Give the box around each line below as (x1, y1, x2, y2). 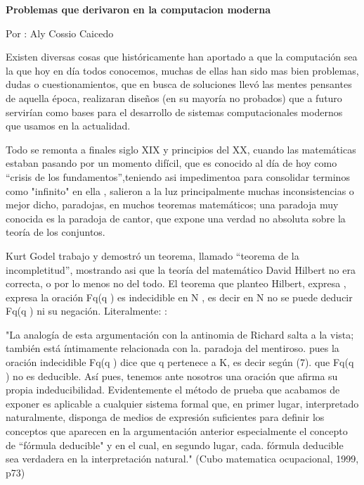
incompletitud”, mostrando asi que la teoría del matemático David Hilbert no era (6, 262, 356, 277)
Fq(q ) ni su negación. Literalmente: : (6, 303, 167, 318)
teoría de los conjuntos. (6, 225, 105, 239)
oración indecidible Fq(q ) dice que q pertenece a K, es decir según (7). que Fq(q (6, 355, 354, 370)
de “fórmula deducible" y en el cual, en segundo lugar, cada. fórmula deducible (6, 437, 344, 452)
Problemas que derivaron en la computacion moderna (6, 2, 271, 16)
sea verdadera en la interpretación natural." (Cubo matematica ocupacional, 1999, (6, 451, 359, 466)
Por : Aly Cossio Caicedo (6, 25, 114, 40)
